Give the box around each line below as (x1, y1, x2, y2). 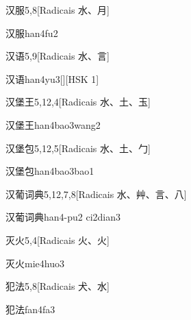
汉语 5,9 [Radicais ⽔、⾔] (5, 49, 110, 63)
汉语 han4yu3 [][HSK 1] (5, 71, 99, 86)
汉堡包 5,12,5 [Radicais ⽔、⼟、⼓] (5, 140, 151, 155)
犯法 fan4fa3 (5, 301, 55, 316)
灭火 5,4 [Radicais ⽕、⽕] (5, 232, 110, 247)
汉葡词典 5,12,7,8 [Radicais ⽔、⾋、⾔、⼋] (5, 186, 187, 201)
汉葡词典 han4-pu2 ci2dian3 (5, 210, 121, 224)
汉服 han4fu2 (5, 25, 58, 40)
